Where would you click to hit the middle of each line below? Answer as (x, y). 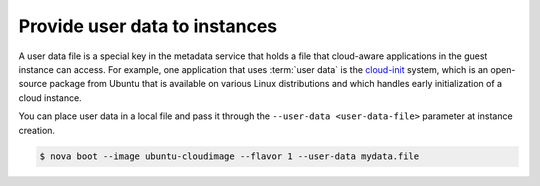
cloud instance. (50, 97)
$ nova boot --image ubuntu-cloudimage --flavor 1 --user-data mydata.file (229, 156)
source (33, 84)
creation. (36, 130)
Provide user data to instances (148, 26)
